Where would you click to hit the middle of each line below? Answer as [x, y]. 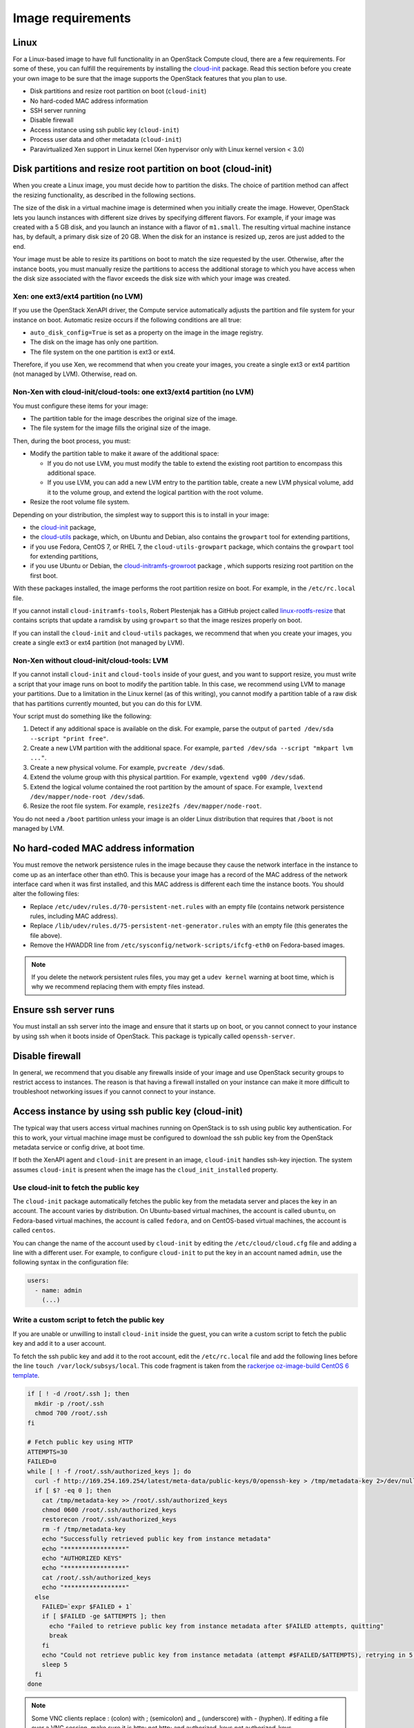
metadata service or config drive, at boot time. [79, 1147]
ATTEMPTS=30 [48, 1452]
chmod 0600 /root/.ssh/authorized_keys [109, 1510]
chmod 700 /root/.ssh [71, 1413]
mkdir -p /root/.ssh [69, 1403]
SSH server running [58, 111]
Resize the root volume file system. [80, 502]
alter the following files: [46, 894]
